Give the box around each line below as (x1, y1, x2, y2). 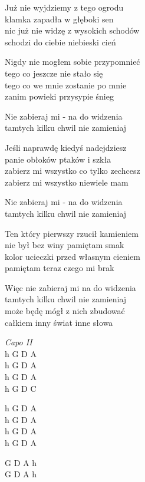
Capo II (5, 336, 32, 348)
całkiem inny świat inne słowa (5, 316, 113, 328)
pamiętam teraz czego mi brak (5, 262, 114, 274)
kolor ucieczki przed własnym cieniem (5, 250, 140, 262)
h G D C (5, 382, 37, 394)
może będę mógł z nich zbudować (5, 305, 125, 317)
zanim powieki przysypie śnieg (5, 90, 114, 103)
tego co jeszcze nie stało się (5, 67, 103, 79)
